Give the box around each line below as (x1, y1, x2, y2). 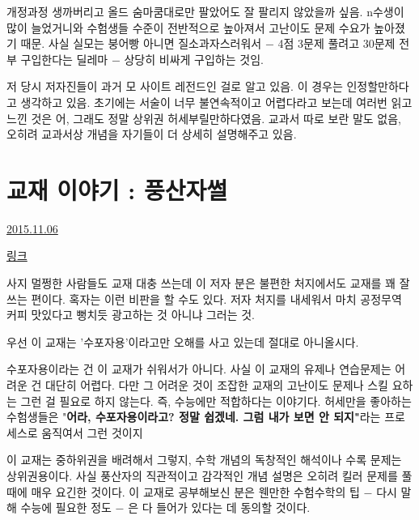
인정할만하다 (346, 78, 409, 95)
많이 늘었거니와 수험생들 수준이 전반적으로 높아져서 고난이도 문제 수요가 (6, 19, 370, 36)
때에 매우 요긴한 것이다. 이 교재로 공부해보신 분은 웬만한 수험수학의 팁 (6, 483, 360, 500)
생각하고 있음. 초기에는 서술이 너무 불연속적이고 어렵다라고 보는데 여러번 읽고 (20, 93, 413, 110)
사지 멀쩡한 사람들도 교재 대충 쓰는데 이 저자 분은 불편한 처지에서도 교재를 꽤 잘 (6, 275, 410, 292)
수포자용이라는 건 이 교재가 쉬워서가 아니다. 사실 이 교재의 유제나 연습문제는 (6, 360, 391, 377)
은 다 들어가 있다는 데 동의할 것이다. (128, 499, 311, 516)
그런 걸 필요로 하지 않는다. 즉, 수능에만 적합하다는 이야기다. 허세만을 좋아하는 (20, 392, 412, 409)
